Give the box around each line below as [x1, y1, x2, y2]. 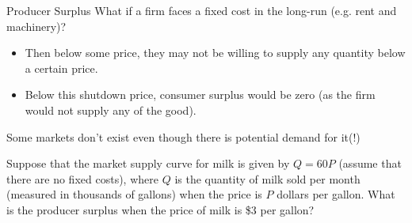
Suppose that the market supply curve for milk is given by [6, 155, 290, 172]
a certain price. [25, 59, 98, 76]
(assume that [338, 155, 402, 172]
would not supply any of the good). [25, 101, 196, 118]
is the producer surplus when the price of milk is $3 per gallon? [6, 201, 315, 217]
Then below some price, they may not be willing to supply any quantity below [25, 44, 406, 61]
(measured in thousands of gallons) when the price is [6, 186, 262, 202]
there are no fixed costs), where [6, 170, 158, 187]
